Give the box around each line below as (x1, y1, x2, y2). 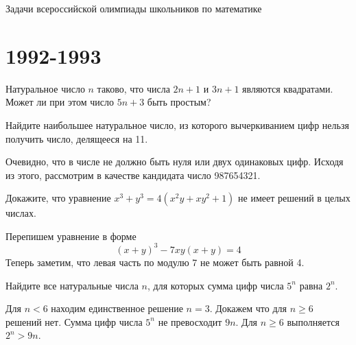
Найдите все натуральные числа (5, 278, 139, 292)
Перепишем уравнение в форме (5, 228, 137, 243)
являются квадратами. (242, 81, 333, 95)
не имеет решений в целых (238, 191, 351, 205)
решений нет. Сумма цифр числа (5, 314, 143, 329)
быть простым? (147, 95, 211, 109)
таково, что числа (97, 81, 170, 95)
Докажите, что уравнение (5, 191, 111, 205)
